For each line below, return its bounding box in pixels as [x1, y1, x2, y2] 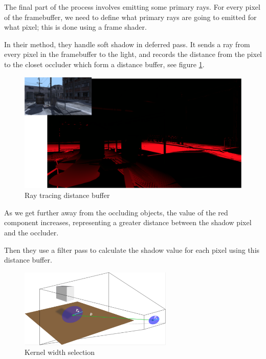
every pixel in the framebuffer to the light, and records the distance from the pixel [4, 49, 262, 59]
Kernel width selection [25, 347, 95, 357]
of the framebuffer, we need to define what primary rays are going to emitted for [4, 11, 257, 22]
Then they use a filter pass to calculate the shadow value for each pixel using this [4, 244, 260, 255]
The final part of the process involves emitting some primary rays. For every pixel [4, 2, 260, 12]
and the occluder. [4, 227, 59, 237]
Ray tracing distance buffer [25, 190, 110, 201]
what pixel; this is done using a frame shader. [4, 22, 147, 32]
